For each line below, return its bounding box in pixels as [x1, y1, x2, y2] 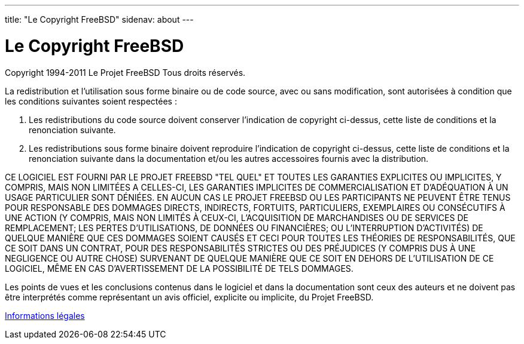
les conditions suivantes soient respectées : [5, 96, 177, 106]
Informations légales [5, 310, 85, 321]
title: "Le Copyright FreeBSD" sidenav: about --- [5, 14, 194, 24]
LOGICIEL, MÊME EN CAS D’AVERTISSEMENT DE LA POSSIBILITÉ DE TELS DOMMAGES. [5, 263, 354, 274]
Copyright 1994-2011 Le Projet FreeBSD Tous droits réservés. [5, 67, 246, 78]
